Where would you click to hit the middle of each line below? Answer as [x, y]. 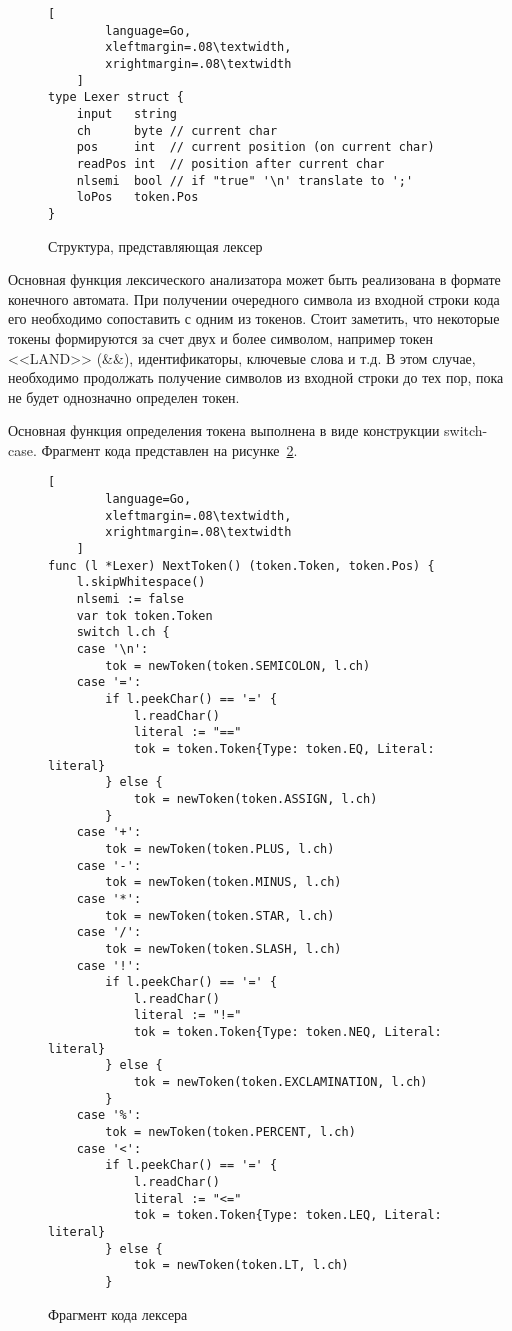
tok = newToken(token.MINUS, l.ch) [223, 882]
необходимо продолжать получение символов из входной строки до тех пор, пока [256, 377]
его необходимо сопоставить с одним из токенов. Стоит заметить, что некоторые [254, 318]
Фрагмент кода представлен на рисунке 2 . [169, 449]
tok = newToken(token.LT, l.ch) [241, 1265]
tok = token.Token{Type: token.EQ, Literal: [284, 748]
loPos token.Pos [137, 197]
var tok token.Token [144, 615]
